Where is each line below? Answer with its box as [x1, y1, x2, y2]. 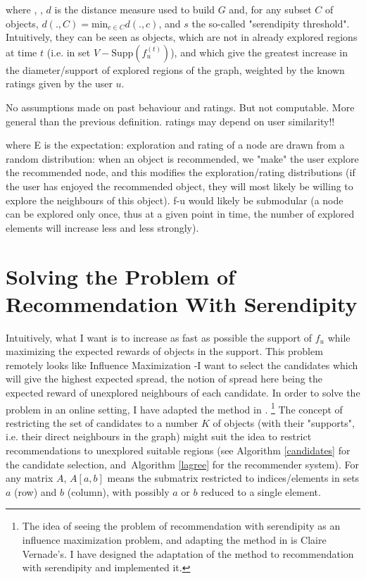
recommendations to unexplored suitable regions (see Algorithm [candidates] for [6, 443, 351, 458]
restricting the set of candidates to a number [6, 415, 198, 430]
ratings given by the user [6, 76, 113, 91]
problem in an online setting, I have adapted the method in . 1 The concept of [6, 399, 343, 416]
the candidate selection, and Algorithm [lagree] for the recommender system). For [6, 456, 359, 471]
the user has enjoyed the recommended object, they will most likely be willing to [6, 178, 353, 193]
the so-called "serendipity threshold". [191, 15, 350, 30]
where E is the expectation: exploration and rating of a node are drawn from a [6, 137, 345, 152]
